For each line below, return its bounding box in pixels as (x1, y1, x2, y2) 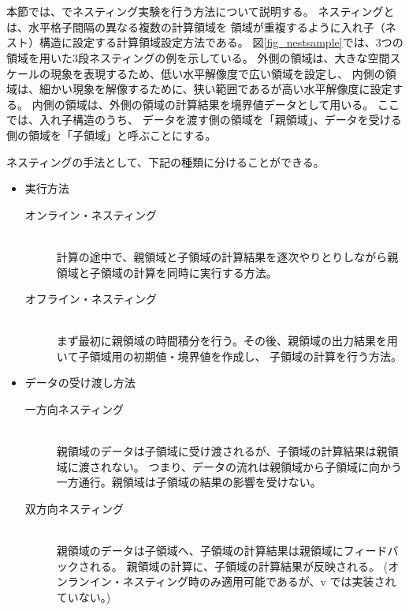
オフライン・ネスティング (24, 291, 157, 307)
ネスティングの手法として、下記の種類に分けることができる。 (6, 153, 325, 170)
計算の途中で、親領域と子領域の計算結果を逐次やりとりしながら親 (56, 248, 399, 264)
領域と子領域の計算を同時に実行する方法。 (56, 264, 277, 280)
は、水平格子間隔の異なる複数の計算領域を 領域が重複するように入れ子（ (6, 18, 385, 35)
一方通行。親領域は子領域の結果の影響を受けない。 (56, 474, 322, 490)
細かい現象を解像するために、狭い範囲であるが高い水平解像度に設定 (39, 81, 392, 97)
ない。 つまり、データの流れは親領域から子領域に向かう (111, 458, 402, 474)
